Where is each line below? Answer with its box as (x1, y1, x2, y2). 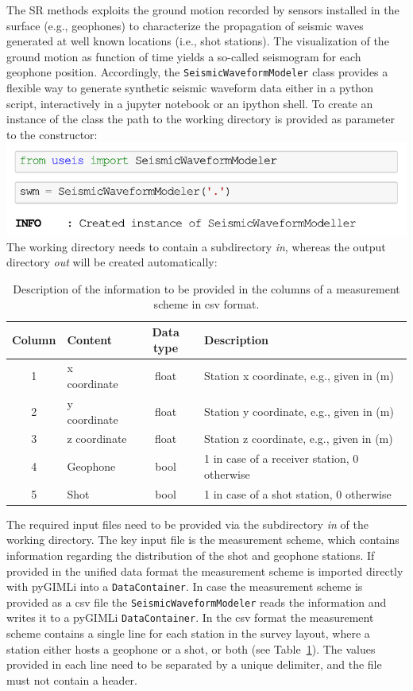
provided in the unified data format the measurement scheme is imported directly (6, 562, 403, 579)
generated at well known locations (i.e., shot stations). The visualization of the (6, 33, 389, 49)
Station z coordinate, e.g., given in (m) (204, 430, 393, 447)
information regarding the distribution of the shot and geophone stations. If (6, 546, 375, 563)
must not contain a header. (6, 671, 138, 688)
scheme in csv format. (153, 296, 260, 313)
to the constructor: (6, 126, 98, 142)
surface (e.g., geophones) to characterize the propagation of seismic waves (6, 17, 364, 33)
